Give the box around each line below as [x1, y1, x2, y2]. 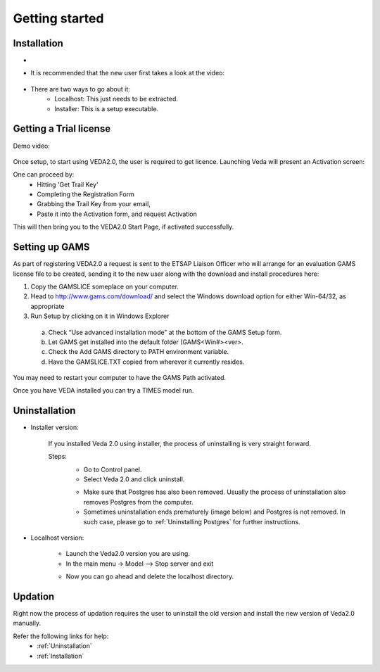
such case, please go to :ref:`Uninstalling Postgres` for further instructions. [83, 517, 300, 526]
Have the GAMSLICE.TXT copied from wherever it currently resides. [48, 357, 245, 366]
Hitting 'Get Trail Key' [37, 180, 99, 189]
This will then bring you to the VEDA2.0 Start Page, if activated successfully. [13, 222, 234, 232]
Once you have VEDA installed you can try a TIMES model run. [13, 386, 194, 395]
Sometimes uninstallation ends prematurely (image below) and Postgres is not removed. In [83, 507, 346, 516]
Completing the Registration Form [37, 190, 135, 198]
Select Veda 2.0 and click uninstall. [83, 475, 185, 483]
